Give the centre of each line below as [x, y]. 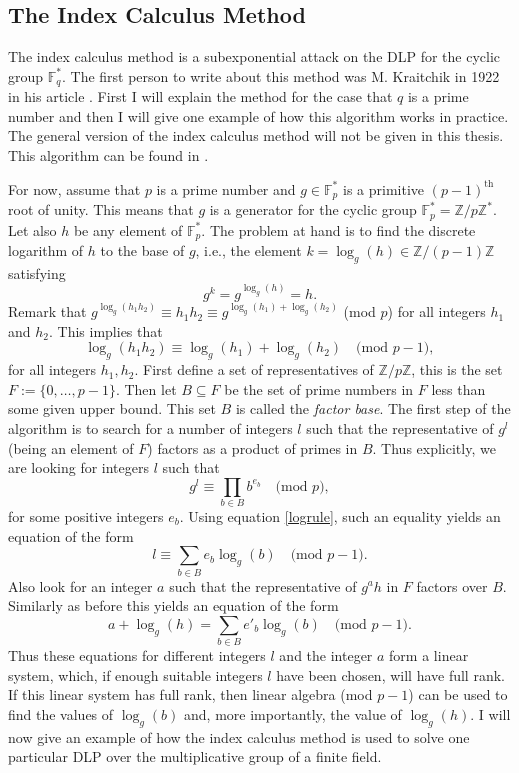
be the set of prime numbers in [319, 388]
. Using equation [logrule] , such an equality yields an [340, 516]
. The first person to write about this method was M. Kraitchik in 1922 [280, 75]
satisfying [37, 272]
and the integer [326, 655]
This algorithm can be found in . [108, 155]
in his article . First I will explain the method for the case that [200, 96]
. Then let [146, 388]
